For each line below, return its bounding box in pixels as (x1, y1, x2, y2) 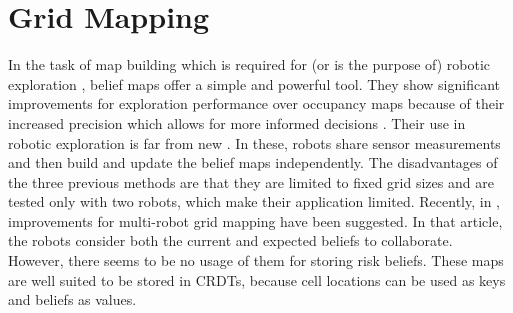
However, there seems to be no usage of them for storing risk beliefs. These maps (8, 250, 504, 271)
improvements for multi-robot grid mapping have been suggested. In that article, (8, 210, 503, 231)
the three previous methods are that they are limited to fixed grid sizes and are (8, 171, 494, 192)
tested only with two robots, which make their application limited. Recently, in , (8, 191, 501, 212)
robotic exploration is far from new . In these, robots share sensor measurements (8, 132, 501, 153)
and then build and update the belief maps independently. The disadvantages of (8, 152, 498, 173)
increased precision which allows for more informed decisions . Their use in (8, 112, 466, 133)
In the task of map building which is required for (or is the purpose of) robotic (8, 54, 491, 75)
